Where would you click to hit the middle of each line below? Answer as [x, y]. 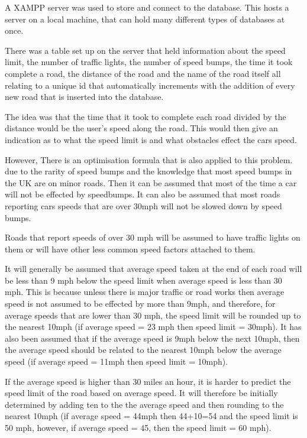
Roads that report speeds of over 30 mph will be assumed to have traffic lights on [153, 237]
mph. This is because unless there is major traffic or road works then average [145, 292]
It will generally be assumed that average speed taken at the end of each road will [153, 269]
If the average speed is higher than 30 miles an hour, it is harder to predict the [148, 381]
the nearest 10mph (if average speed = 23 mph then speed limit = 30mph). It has [153, 327]
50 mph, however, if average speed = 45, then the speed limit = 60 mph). [138, 427]
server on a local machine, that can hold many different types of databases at [145, 19]
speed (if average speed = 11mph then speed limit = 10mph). [117, 361]
